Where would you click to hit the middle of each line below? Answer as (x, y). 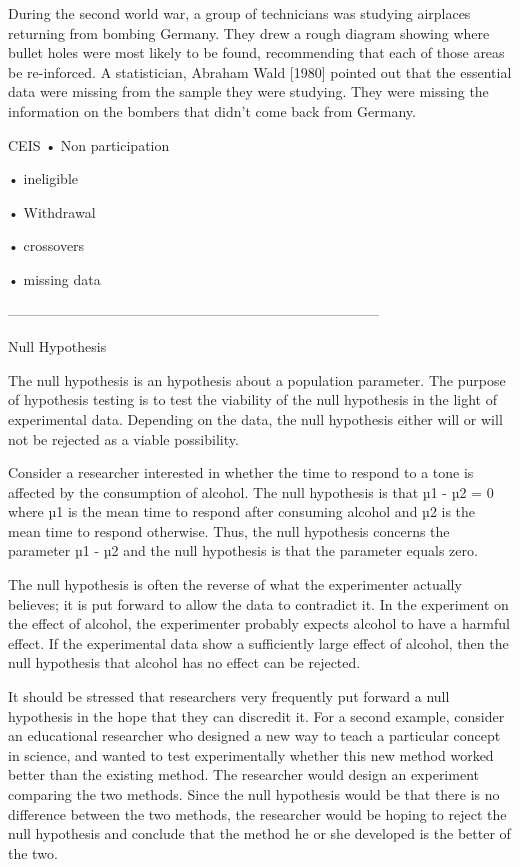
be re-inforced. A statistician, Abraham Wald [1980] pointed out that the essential (260, 71)
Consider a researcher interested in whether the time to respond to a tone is (241, 472)
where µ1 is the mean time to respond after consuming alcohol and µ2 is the (242, 511)
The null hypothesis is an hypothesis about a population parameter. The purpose (257, 379)
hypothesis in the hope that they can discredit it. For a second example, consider (256, 715)
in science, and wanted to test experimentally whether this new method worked (251, 754)
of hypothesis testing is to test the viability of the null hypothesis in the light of (253, 399)
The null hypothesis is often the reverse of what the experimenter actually (235, 584)
